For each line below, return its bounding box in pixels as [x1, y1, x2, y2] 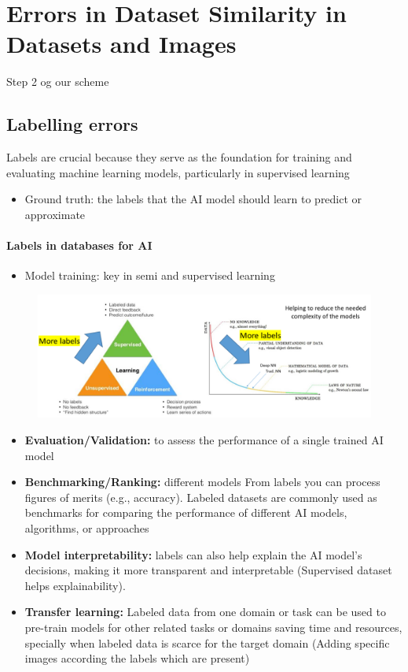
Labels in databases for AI [6, 237, 153, 254]
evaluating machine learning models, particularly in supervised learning [6, 164, 350, 180]
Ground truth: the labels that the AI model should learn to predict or [24, 191, 362, 207]
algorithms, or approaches [24, 519, 149, 536]
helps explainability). [24, 577, 126, 593]
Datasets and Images [6, 28, 237, 60]
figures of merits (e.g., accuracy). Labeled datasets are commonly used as [24, 488, 377, 505]
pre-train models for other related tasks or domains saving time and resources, [24, 618, 402, 635]
